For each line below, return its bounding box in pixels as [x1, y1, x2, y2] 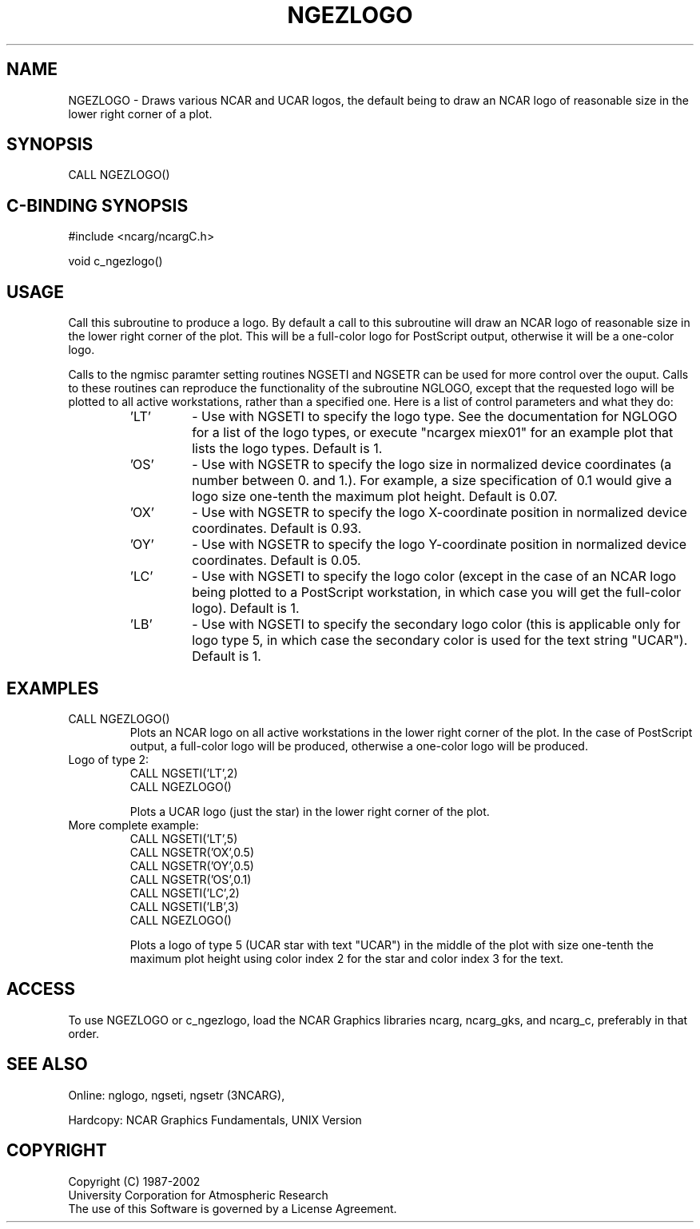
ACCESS [6, 979, 76, 1000]
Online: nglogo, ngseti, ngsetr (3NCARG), [68, 1088, 285, 1102]
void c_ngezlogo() [68, 254, 163, 268]
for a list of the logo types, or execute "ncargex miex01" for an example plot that [192, 424, 674, 441]
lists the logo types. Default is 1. [192, 440, 383, 457]
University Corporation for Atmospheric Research [68, 1187, 328, 1202]
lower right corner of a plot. [68, 106, 213, 121]
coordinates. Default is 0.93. [192, 520, 362, 537]
